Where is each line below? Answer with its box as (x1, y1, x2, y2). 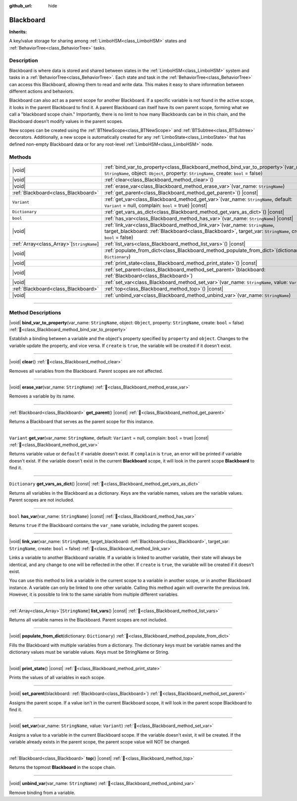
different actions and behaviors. (9, 88, 74, 94)
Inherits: (9, 29, 27, 35)
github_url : (9, 3, 32, 8)
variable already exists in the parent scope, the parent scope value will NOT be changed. (9, 739, 191, 745)
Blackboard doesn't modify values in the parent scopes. (9, 118, 123, 124)
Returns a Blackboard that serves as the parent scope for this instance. (9, 419, 154, 425)
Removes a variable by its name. (9, 393, 75, 399)
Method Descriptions (9, 309, 61, 316)
